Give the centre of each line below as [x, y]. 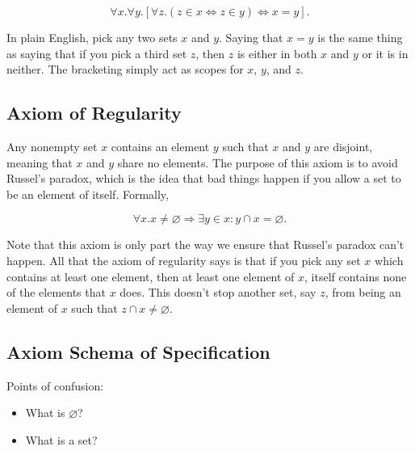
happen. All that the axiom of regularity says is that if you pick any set [184, 260]
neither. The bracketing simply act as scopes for [125, 69]
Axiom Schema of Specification [138, 351]
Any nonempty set [52, 146]
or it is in [385, 53]
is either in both [277, 53]
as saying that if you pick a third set [97, 53]
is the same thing [360, 37]
